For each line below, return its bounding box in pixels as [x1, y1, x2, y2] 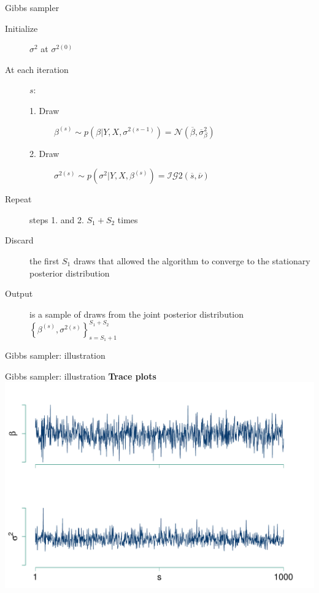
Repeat [5, 193, 32, 205]
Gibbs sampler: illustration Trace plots [5, 369, 156, 382]
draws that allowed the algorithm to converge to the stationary [73, 254, 310, 267]
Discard [5, 234, 34, 247]
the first [29, 254, 60, 267]
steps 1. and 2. [29, 213, 84, 226]
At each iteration [5, 63, 69, 75]
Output [5, 287, 33, 300]
